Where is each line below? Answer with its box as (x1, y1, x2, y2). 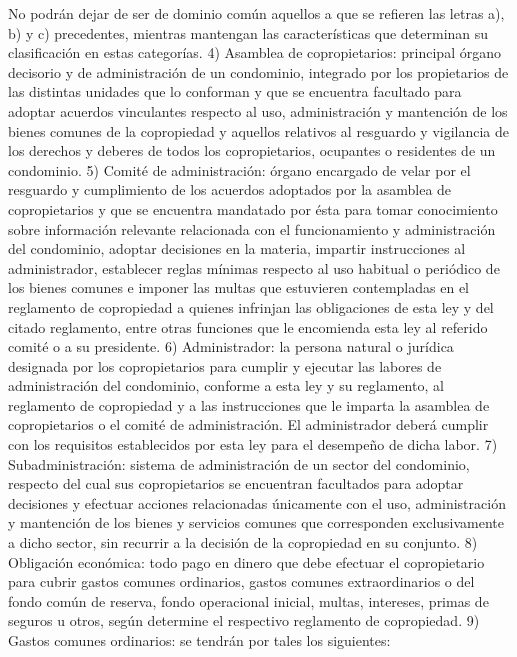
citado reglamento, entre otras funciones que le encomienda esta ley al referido (8, 316, 488, 337)
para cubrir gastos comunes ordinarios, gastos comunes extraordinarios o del (8, 571, 475, 592)
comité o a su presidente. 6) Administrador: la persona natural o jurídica (8, 336, 454, 357)
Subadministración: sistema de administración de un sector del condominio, (8, 453, 470, 474)
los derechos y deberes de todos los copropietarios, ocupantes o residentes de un (8, 140, 496, 161)
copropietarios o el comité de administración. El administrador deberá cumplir (8, 414, 489, 435)
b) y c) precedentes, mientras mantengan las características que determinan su (8, 22, 489, 43)
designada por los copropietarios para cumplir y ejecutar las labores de (8, 355, 442, 376)
